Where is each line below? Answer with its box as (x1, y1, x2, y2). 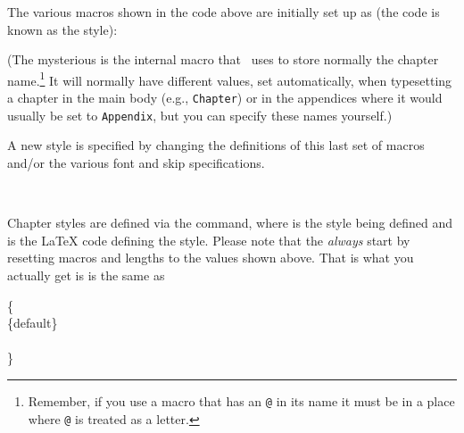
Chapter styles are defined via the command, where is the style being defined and (7, 213, 452, 232)
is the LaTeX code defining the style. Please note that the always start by (7, 230, 410, 249)
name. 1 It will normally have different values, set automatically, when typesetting (7, 68, 452, 89)
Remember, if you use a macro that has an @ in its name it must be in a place (28, 391, 455, 410)
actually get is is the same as (7, 265, 165, 284)
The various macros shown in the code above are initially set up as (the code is (7, 3, 440, 21)
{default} (7, 313, 58, 332)
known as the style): (7, 20, 118, 38)
